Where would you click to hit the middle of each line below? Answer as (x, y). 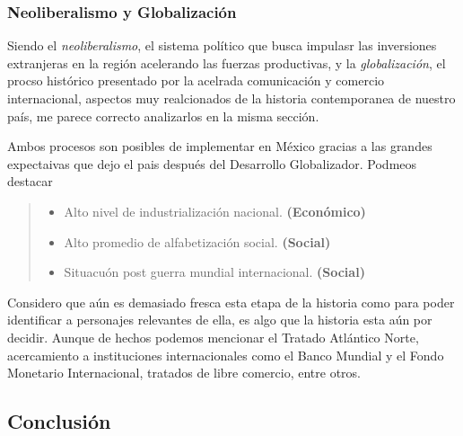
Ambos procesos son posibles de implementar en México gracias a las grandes (220, 146)
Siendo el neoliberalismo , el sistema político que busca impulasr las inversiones (222, 45)
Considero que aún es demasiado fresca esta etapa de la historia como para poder (231, 302)
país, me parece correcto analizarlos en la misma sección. (163, 116)
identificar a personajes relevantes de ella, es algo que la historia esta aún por (220, 320)
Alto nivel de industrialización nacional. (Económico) (215, 211)
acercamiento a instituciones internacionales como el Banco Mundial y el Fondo (226, 355)
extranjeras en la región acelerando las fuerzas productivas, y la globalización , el (227, 62)
